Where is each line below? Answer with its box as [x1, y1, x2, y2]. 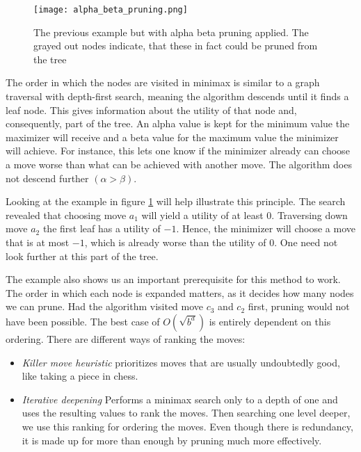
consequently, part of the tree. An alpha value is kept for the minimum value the [6, 116, 350, 131]
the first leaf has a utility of [42, 221, 161, 236]
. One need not [274, 234, 338, 249]
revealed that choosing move [6, 207, 127, 222]
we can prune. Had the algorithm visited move [6, 299, 204, 314]
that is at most [6, 234, 70, 249]
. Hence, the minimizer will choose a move [176, 221, 355, 236]
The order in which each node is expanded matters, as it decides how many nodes [6, 285, 354, 300]
